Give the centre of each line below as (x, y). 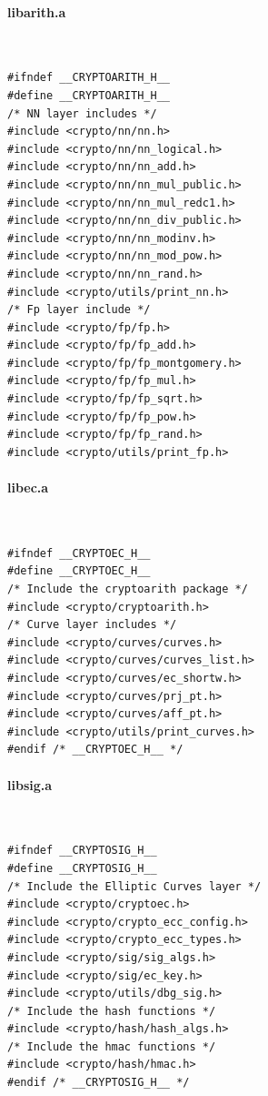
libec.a (28, 487)
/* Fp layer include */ (79, 310)
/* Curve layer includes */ (92, 625)
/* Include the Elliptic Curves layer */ (134, 886)
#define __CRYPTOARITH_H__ (89, 95)
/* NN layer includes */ (82, 113)
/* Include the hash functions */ (112, 1011)
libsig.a (30, 784)
